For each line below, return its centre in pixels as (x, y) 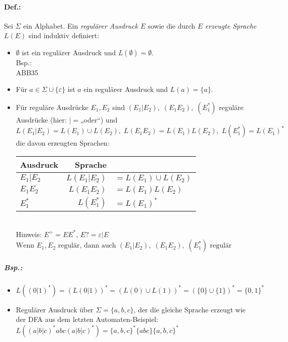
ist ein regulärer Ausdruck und (69, 52)
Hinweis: (29, 234)
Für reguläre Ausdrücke (52, 107)
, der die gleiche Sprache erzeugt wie (190, 309)
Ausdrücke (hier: (41, 119)
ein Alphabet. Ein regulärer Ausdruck (81, 25)
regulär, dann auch (87, 246)
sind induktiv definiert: (64, 35)
